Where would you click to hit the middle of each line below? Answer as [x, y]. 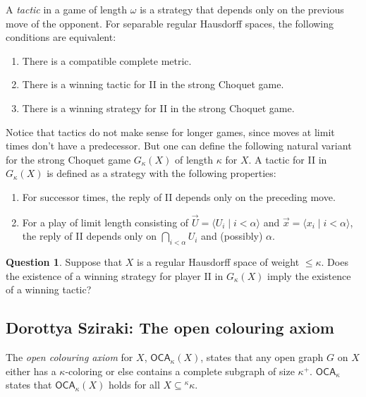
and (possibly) [232, 236]
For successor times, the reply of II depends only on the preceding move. [179, 196]
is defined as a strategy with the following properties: [161, 173]
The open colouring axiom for [69, 357]
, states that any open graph [262, 357]
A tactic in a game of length [67, 9]
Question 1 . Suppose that [64, 262]
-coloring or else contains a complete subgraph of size [180, 371]
